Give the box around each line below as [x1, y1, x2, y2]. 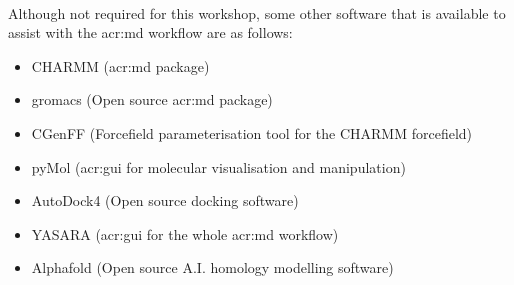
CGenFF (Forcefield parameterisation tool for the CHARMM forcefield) [31, 122, 473, 143]
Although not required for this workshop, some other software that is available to [8, 2, 506, 23]
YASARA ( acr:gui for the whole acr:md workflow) [31, 223, 339, 244]
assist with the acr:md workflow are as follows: [8, 22, 293, 43]
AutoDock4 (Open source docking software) [31, 190, 299, 211]
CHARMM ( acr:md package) [31, 55, 210, 76]
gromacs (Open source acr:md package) [31, 89, 273, 110]
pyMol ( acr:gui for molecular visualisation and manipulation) [31, 156, 406, 177]
